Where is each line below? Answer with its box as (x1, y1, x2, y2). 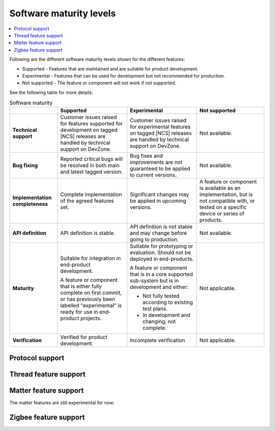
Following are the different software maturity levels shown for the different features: (9, 56, 185, 62)
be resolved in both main (60, 162, 120, 169)
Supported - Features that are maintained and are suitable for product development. (22, 65, 199, 71)
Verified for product (60, 333, 107, 341)
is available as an (199, 184, 241, 191)
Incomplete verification (130, 337, 185, 344)
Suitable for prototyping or (130, 243, 194, 250)
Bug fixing (12, 162, 38, 169)
